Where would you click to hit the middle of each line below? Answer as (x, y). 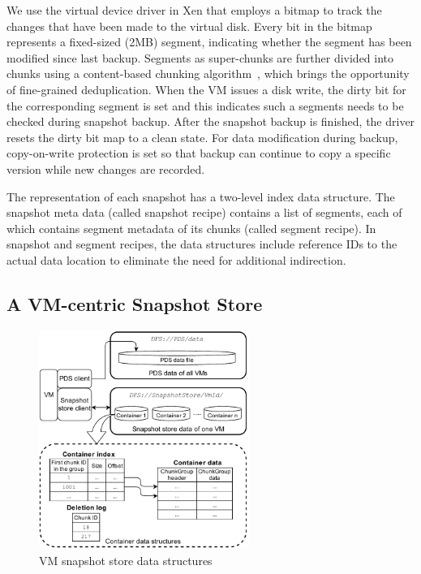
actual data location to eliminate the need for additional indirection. (176, 259)
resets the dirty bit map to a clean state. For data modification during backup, (202, 137)
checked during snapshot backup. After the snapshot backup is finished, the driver (211, 121)
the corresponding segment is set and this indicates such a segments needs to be (205, 105)
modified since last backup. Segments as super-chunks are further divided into (200, 57)
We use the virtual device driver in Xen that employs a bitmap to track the (194, 10)
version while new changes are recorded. (106, 168)
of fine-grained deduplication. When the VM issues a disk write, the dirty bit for (206, 89)
